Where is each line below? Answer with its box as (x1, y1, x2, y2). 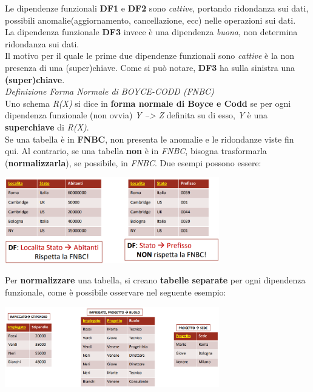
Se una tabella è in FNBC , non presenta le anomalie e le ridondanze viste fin (5, 132, 294, 145)
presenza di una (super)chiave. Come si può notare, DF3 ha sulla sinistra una (5, 61, 295, 73)
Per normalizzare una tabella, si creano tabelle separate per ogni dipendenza (5, 274, 306, 286)
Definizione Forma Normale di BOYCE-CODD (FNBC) (5, 85, 214, 98)
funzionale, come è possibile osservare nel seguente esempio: (5, 285, 226, 298)
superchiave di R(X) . (5, 120, 89, 133)
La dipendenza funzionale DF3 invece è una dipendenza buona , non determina (5, 25, 298, 38)
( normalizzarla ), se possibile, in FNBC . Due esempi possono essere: (5, 156, 261, 169)
